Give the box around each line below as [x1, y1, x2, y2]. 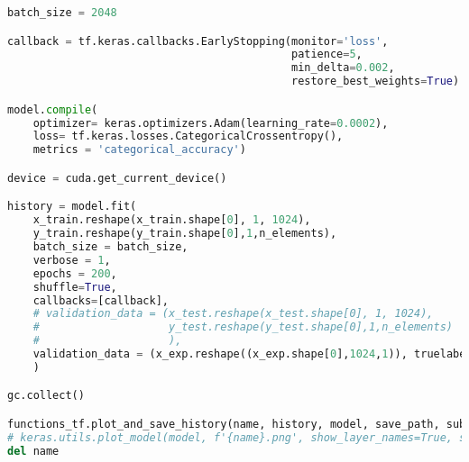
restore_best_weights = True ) [290, 75, 460, 88]
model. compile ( [7, 103, 98, 116]
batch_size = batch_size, [32, 240, 189, 253]
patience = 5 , [290, 48, 363, 61]
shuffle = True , [32, 280, 117, 294]
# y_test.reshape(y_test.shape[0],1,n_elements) [32, 321, 453, 334]
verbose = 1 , [32, 253, 111, 267]
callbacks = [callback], [32, 294, 169, 307]
